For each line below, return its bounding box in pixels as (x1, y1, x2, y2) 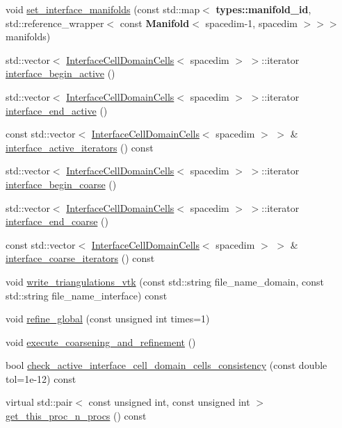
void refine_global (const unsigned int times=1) (6, 311, 210, 326)
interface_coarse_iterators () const (6, 251, 155, 265)
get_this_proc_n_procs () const (6, 409, 147, 423)
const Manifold (120, 15, 190, 30)
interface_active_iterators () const (6, 140, 154, 154)
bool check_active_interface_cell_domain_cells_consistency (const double (6, 358, 327, 372)
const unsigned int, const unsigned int (88, 395, 250, 409)
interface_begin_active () (6, 66, 115, 81)
